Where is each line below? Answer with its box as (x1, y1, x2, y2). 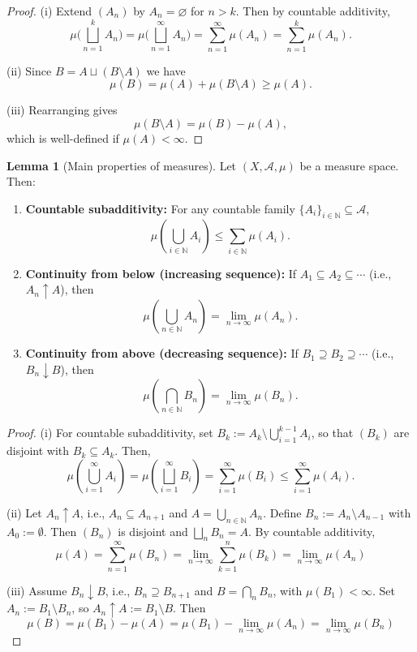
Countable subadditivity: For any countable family (25, 199, 295, 217)
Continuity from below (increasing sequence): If (25, 264, 297, 281)
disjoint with (6, 442, 70, 459)
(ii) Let (6, 504, 42, 521)
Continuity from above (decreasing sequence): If (25, 345, 299, 362)
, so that (311, 424, 354, 441)
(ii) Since (6, 62, 52, 79)
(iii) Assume (6, 581, 67, 598)
